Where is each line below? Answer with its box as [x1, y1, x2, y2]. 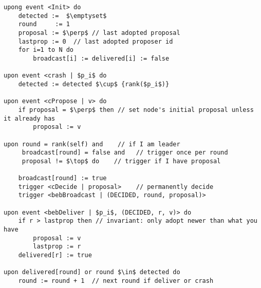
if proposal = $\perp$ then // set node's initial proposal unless [18, 106, 254, 113]
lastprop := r [33, 243, 81, 251]
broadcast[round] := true [18, 175, 107, 182]
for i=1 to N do [18, 46, 74, 54]
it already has [4, 114, 55, 122]
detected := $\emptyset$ [18, 12, 107, 20]
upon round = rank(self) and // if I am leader [4, 140, 180, 148]
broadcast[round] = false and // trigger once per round [22, 149, 228, 157]
